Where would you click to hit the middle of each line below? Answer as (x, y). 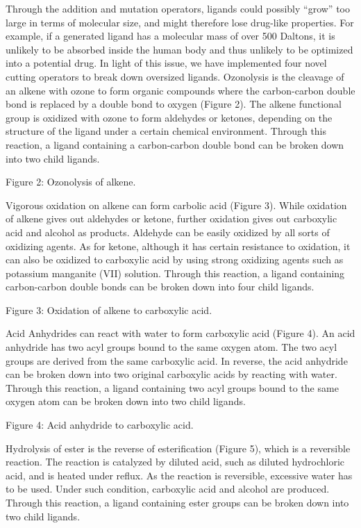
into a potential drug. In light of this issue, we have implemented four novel (166, 63)
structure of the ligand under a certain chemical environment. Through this (166, 131)
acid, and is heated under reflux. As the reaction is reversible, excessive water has (179, 475)
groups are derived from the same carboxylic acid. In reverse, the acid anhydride (177, 360)
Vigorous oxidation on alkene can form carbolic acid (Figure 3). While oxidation (176, 205)
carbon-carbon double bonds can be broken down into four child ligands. (160, 287)
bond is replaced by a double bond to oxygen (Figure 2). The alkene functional (174, 104)
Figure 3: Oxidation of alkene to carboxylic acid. (109, 310)
